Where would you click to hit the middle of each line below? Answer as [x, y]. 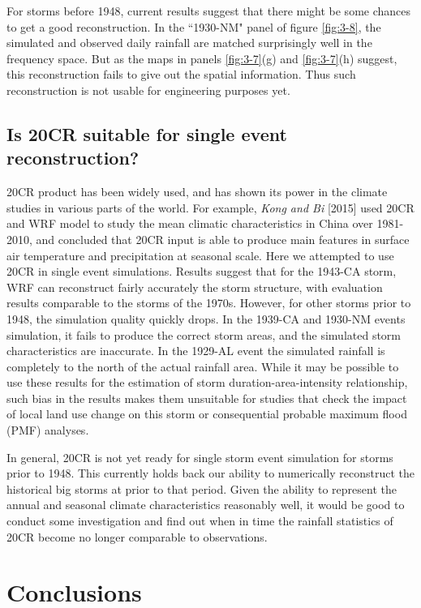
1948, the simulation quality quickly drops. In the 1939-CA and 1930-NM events [206, 318]
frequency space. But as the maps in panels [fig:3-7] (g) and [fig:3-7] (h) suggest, [202, 58]
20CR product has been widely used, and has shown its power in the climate [197, 192]
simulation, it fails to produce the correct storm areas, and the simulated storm [204, 334]
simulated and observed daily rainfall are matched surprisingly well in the [189, 43]
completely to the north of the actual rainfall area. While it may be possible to [203, 366]
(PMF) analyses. [48, 430]
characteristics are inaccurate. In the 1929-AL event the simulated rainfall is [196, 351]
